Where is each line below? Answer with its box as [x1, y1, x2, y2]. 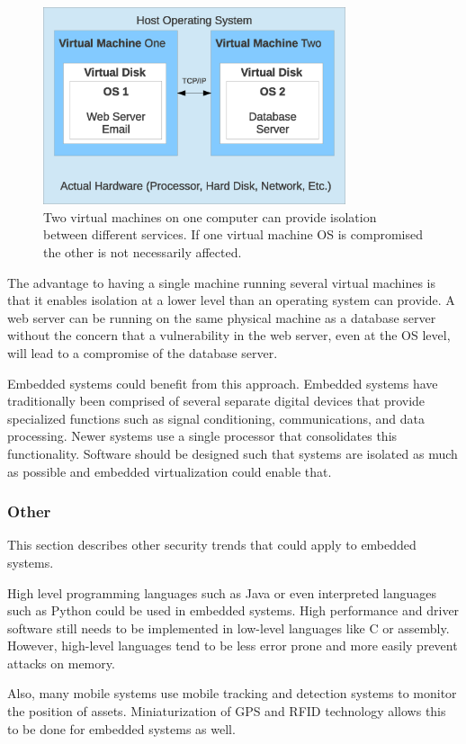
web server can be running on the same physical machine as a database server [7, 308, 436, 327]
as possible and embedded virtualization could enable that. [7, 462, 332, 480]
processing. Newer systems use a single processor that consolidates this [7, 426, 398, 445]
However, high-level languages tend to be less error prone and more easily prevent [7, 636, 458, 655]
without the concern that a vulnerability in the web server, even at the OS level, [7, 326, 451, 345]
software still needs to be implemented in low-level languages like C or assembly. [7, 618, 450, 637]
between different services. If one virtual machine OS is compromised [43, 225, 423, 244]
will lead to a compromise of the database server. [7, 343, 278, 362]
